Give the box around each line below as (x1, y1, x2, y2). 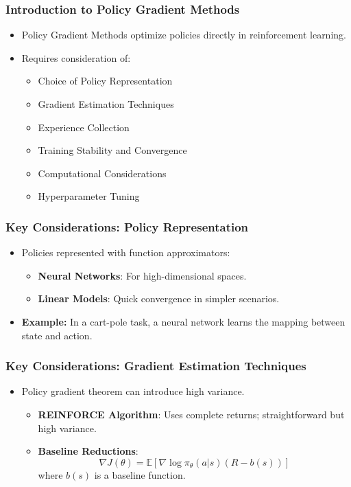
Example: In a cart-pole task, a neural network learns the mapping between (21, 314, 346, 328)
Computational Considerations (38, 166, 167, 180)
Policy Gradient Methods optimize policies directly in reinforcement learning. (21, 27, 346, 42)
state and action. (21, 328, 93, 342)
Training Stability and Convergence (38, 143, 187, 157)
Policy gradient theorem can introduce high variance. (21, 384, 245, 398)
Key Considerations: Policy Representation (5, 218, 249, 235)
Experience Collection (38, 120, 130, 134)
